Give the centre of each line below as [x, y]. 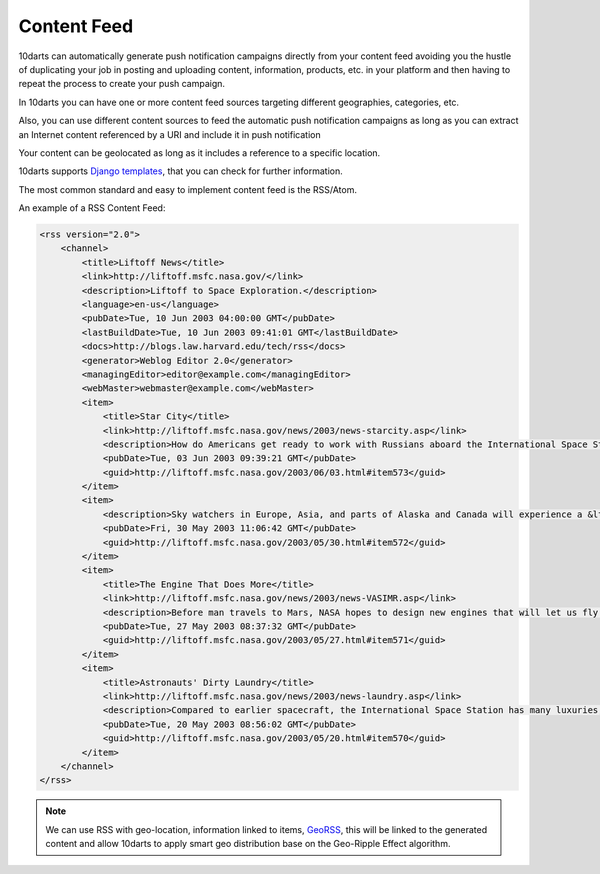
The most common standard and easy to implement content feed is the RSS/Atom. [187, 189]
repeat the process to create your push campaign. [121, 84]
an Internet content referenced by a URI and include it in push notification [169, 134]
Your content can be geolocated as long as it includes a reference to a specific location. [199, 152]
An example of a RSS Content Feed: [92, 208]
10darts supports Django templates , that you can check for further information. [181, 171]
